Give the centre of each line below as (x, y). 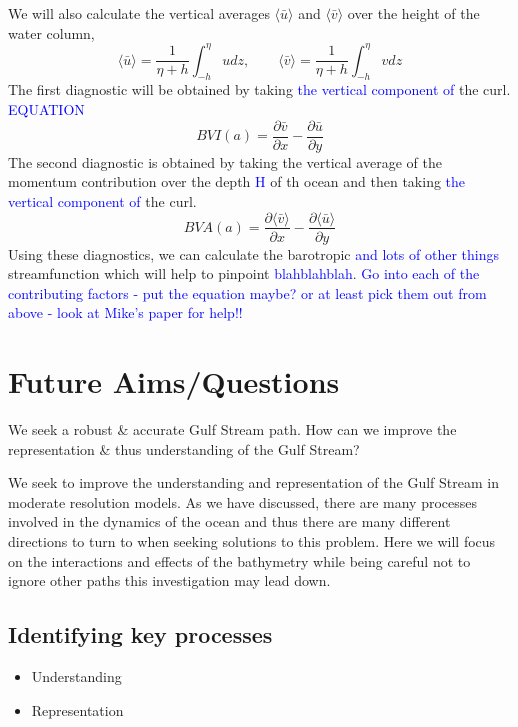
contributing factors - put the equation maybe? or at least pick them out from (247, 292)
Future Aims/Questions (174, 381)
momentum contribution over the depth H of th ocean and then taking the (237, 181)
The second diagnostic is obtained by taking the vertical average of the (225, 161)
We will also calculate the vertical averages (139, 13)
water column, (51, 32)
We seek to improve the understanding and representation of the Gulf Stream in (253, 482)
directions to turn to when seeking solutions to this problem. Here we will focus (252, 541)
